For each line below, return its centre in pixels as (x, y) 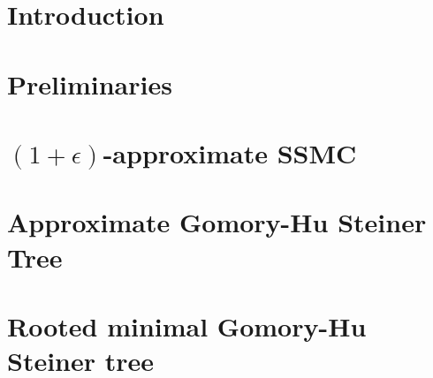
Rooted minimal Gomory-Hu (187, 325)
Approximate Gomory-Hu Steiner (217, 222)
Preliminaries (90, 83)
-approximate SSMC (230, 152)
